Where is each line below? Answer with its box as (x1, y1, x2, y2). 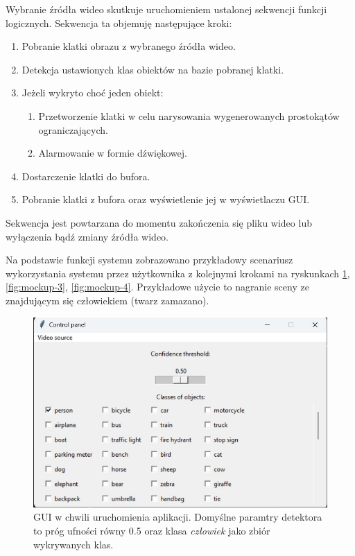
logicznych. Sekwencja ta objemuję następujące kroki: (6, 15, 232, 30)
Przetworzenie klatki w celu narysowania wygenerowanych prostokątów (38, 108, 340, 123)
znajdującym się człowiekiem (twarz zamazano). (6, 293, 209, 307)
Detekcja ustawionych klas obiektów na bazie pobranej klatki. (21, 62, 284, 76)
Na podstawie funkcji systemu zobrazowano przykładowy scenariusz (6, 252, 293, 267)
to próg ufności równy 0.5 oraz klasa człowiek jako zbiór (33, 523, 270, 537)
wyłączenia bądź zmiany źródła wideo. (6, 229, 168, 243)
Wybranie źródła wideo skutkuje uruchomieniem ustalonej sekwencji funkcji (6, 2, 327, 16)
